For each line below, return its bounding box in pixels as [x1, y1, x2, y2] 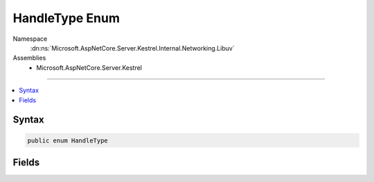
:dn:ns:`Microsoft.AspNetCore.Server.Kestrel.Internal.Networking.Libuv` [30, 44, 235, 52]
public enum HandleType [27, 136, 109, 145]
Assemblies [12, 54, 46, 62]
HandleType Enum [12, 10, 121, 26]
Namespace [12, 35, 48, 43]
